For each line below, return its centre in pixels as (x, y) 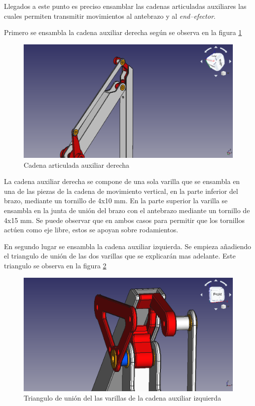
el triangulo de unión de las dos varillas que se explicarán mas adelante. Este (120, 256)
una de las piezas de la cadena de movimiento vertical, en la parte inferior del (121, 191)
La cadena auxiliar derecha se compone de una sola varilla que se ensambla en (122, 181)
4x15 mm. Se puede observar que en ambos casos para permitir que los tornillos (124, 220)
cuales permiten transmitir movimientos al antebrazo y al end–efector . (110, 16)
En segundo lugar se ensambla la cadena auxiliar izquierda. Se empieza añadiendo (128, 246)
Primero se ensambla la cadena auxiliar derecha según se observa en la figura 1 (123, 32)
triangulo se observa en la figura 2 (55, 266)
